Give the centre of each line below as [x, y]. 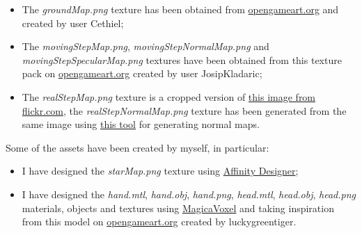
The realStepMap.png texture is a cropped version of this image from [169, 96]
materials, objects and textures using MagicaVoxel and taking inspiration [178, 208]
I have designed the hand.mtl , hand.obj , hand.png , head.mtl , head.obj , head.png [189, 194]
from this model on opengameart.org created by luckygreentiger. [159, 222]
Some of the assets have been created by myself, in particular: [137, 147]
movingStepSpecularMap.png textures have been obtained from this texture [182, 59]
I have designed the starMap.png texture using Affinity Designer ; [160, 171]
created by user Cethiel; [73, 23]
